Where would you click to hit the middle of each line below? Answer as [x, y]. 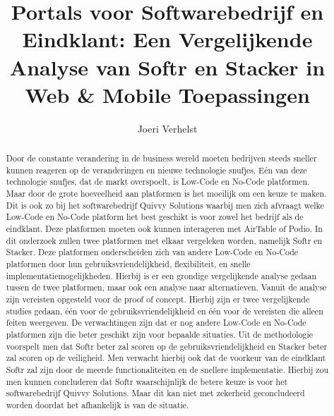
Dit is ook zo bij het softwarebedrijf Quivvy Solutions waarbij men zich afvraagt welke [165, 205]
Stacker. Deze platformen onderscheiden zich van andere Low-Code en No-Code [152, 252]
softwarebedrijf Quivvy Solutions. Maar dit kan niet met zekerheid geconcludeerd [155, 393]
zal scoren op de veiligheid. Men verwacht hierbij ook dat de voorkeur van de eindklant [166, 358]
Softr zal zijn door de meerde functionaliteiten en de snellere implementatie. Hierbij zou [167, 369]
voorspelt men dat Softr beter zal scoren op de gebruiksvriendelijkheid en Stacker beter [167, 346]
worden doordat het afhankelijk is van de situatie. [97, 404]
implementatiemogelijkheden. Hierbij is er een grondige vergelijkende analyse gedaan [161, 275]
